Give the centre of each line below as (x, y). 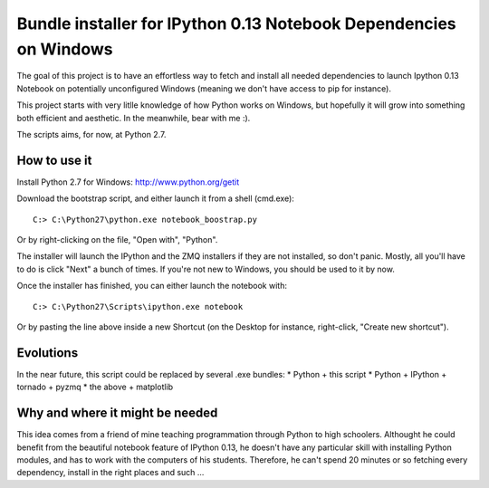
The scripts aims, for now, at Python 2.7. (91, 134)
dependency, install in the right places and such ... (110, 473)
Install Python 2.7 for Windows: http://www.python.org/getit (128, 182)
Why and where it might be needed (117, 413)
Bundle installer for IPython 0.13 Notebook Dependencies (236, 24)
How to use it (54, 160)
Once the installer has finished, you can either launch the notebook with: (152, 286)
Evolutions (48, 353)
